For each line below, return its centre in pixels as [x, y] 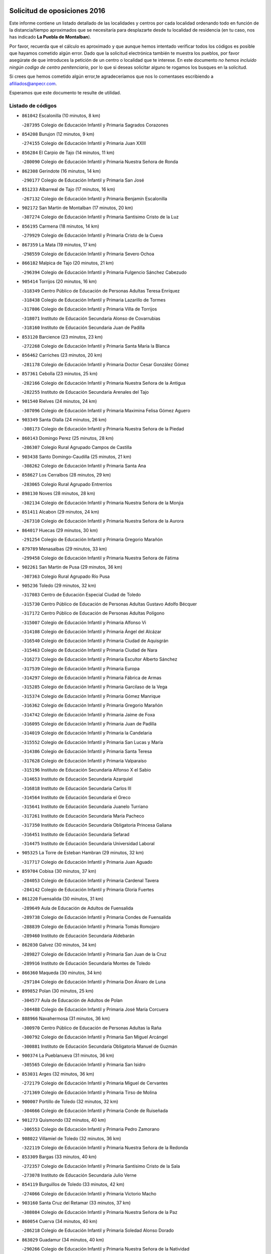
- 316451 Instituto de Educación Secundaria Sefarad [76, 834]
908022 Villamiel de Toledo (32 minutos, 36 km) [72, 1138]
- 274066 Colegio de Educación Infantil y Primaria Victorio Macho [89, 1193]
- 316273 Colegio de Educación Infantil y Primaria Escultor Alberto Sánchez [100, 659]
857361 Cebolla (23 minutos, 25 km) [60, 374]
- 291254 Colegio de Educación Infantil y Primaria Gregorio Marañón [92, 540]
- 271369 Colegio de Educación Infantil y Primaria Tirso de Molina [90, 1092]
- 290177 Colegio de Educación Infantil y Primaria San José [83, 180]
